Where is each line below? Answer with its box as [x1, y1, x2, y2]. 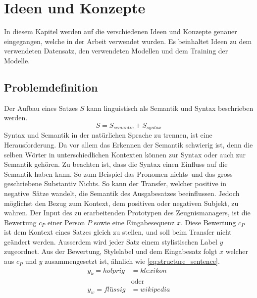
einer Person [48, 217, 85, 227]
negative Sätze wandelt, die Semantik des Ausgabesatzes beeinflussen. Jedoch [4, 188, 240, 198]
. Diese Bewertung [180, 217, 236, 227]
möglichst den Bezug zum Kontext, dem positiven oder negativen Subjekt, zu [4, 198, 239, 208]
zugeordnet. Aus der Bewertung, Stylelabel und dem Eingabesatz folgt [4, 246, 217, 256]
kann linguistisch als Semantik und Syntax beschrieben [86, 102, 254, 113]
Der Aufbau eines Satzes [4, 102, 78, 113]
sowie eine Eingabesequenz [94, 217, 175, 227]
